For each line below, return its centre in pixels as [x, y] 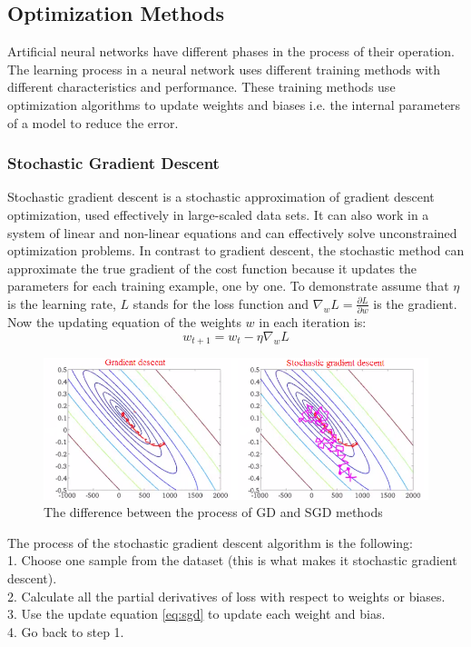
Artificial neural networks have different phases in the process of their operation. [231, 51]
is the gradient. [415, 303]
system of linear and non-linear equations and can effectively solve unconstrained [232, 232]
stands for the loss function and [221, 303]
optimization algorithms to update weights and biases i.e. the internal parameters [234, 104]
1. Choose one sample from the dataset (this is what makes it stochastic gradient [232, 560]
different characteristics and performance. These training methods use [201, 87]
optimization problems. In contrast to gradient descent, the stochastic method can [236, 250]
